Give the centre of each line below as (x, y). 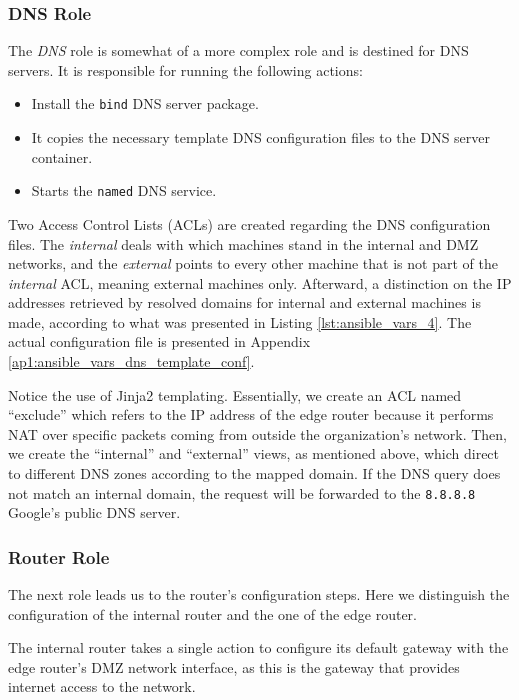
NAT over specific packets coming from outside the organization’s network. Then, (257, 433)
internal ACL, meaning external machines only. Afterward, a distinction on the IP (260, 282)
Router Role (59, 556)
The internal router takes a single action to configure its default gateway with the (258, 647)
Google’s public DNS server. (94, 512)
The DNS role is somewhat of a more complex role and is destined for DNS (238, 50)
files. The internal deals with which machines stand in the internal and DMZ (243, 243)
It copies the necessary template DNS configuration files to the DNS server (261, 137)
